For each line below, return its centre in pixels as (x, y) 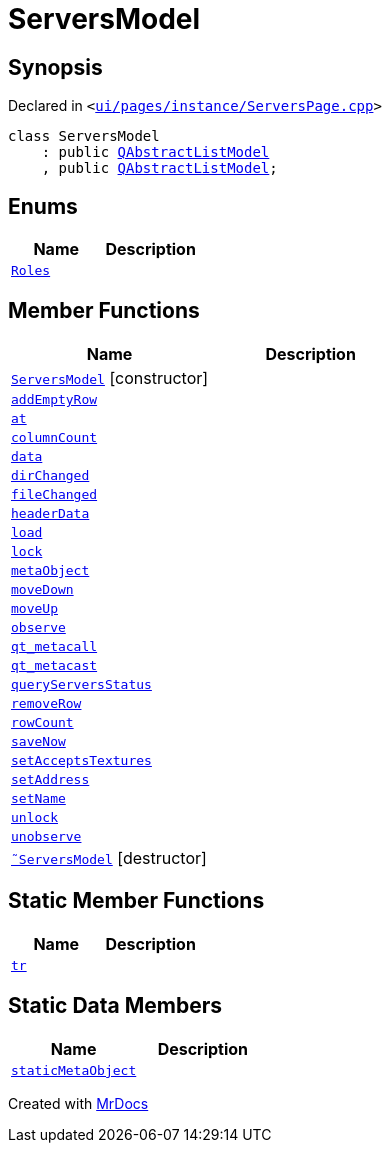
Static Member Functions (136, 901)
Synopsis (55, 67)
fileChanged (54, 494)
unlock (34, 817)
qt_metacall (54, 646)
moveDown (42, 589)
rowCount (42, 722)
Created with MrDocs (78, 1103)
